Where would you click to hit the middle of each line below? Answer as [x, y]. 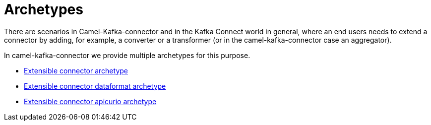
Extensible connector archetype [76, 70]
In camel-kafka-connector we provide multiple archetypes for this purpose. [127, 55]
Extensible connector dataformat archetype [95, 86]
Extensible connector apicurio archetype [90, 101]
